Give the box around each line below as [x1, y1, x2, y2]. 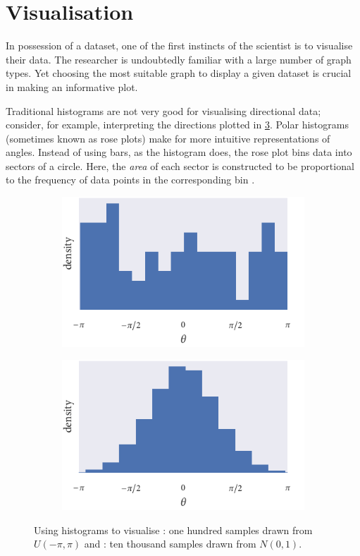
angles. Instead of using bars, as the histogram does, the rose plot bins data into [6, 145, 352, 159]
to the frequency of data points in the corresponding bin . [6, 172, 255, 187]
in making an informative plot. [6, 79, 138, 94]
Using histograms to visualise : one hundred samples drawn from [34, 522, 313, 537]
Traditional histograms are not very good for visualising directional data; [6, 103, 321, 118]
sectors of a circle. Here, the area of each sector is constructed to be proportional [6, 158, 354, 173]
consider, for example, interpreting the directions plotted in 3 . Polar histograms [6, 117, 349, 132]
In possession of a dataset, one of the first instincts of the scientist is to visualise [6, 38, 353, 53]
